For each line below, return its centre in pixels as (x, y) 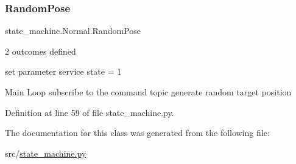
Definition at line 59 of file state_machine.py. (90, 112)
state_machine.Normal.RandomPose (73, 31)
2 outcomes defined (41, 51)
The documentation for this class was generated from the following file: (137, 133)
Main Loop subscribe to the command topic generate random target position (148, 92)
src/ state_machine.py (46, 153)
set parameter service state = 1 (63, 71)
